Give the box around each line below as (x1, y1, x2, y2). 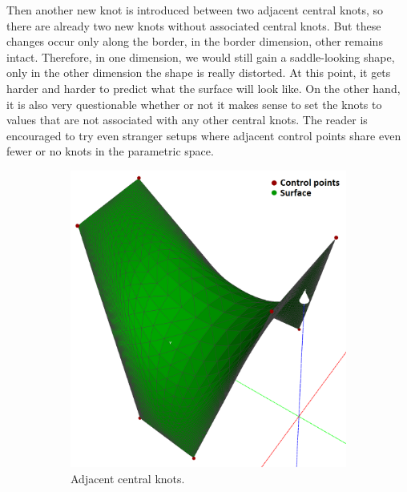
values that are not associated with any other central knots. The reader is (6, 111, 368, 128)
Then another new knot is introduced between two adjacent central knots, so (6, 2, 384, 18)
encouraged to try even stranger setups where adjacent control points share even (6, 127, 401, 143)
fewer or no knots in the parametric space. (6, 143, 214, 159)
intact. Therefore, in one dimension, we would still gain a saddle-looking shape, (6, 48, 395, 65)
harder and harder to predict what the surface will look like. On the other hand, (6, 79, 401, 96)
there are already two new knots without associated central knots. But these (6, 17, 381, 34)
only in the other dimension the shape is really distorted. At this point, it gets (6, 64, 391, 81)
